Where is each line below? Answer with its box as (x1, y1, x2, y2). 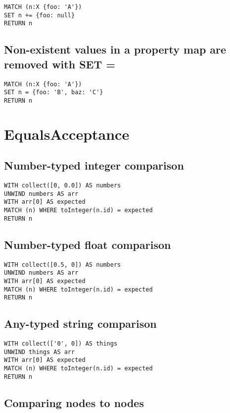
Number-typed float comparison (4, 236, 171, 252)
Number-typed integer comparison (4, 158, 184, 173)
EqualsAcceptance (4, 123, 130, 144)
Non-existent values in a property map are (4, 42, 227, 57)
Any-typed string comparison (4, 316, 157, 331)
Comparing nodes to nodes (4, 395, 144, 410)
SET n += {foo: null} (4, 11, 75, 19)
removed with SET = (4, 56, 116, 71)
